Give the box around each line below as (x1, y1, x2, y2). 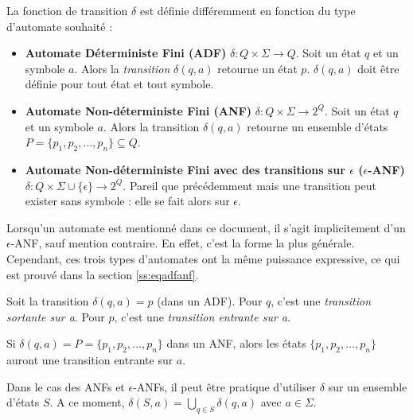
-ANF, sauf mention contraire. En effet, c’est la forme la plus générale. (10, 235, 355, 251)
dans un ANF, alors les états (166, 335, 306, 352)
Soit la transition (6, 293, 89, 309)
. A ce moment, (49, 394, 125, 410)
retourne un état (217, 60, 298, 76)
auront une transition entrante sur (6, 352, 173, 368)
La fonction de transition (6, 2, 128, 18)
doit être (357, 60, 399, 76)
